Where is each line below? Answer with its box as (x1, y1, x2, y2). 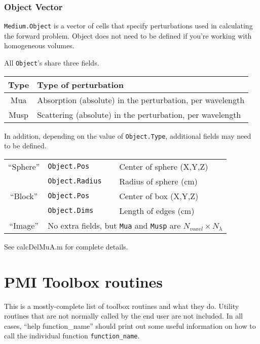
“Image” (9, 219, 39, 231)
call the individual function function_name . (4, 330, 140, 341)
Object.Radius (48, 177, 102, 185)
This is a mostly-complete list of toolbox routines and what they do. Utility (4, 300, 239, 311)
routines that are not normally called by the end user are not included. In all (4, 310, 243, 321)
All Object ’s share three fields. (4, 57, 99, 68)
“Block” (10, 190, 38, 202)
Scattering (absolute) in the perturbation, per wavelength (37, 108, 241, 120)
